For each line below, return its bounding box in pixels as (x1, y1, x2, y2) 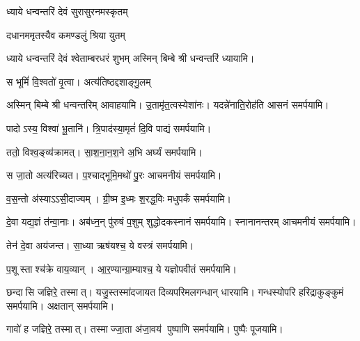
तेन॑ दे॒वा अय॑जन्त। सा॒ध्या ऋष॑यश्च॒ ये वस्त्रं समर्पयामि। (6, 237, 194, 252)
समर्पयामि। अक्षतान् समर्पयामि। (6, 298, 115, 312)
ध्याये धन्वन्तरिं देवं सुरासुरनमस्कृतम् (6, 4, 128, 18)
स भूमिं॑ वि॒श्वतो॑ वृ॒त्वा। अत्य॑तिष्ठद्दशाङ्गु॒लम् (6, 74, 151, 88)
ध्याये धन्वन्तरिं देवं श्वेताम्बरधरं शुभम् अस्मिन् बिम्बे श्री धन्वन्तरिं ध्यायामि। (6, 51, 255, 65)
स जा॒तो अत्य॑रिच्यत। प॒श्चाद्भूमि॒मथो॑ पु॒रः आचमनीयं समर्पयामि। (6, 168, 222, 182)
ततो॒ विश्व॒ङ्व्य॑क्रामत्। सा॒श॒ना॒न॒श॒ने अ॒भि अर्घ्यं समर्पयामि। (6, 144, 203, 159)
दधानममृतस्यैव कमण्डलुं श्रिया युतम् (6, 27, 125, 42)
